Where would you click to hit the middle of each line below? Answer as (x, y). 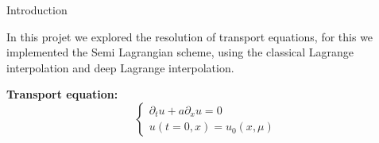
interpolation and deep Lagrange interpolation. (120, 67)
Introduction (37, 10)
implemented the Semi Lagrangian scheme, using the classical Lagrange (180, 52)
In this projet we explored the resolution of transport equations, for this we (190, 36)
